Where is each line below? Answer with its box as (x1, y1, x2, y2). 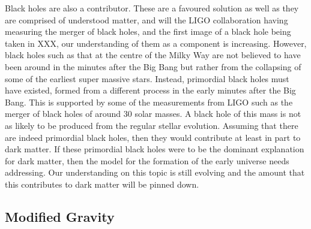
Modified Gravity (5, 207, 115, 225)
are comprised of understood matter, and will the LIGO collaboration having (5, 13, 288, 26)
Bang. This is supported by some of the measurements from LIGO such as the (5, 95, 293, 108)
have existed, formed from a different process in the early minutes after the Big (5, 84, 296, 97)
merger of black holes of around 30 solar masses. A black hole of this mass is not (5, 107, 301, 120)
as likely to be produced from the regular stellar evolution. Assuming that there (5, 119, 298, 131)
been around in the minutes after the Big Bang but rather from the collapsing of (5, 60, 301, 73)
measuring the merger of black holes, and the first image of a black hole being (5, 25, 291, 38)
